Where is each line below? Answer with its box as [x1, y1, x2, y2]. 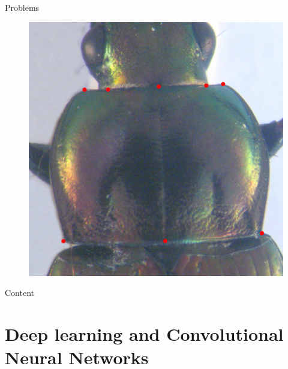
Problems [5, 1, 40, 13]
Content [5, 286, 34, 299]
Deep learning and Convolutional [5, 321, 284, 346]
